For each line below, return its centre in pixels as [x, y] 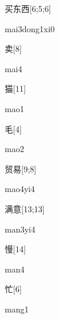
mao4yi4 [20, 189]
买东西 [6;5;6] [28, 8]
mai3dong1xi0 [30, 28]
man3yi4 [20, 229]
